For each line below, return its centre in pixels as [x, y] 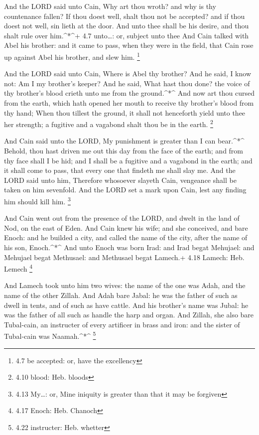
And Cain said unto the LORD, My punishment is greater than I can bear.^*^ [124, 141]
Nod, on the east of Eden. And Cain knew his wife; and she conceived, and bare [126, 227]
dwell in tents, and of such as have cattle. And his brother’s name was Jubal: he [126, 305]
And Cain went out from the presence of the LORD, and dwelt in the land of [122, 218]
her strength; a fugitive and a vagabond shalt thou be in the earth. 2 [109, 123]
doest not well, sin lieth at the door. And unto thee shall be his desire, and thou [127, 26]
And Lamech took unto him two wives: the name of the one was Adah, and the [125, 285]
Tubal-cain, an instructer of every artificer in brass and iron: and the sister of [122, 324]
